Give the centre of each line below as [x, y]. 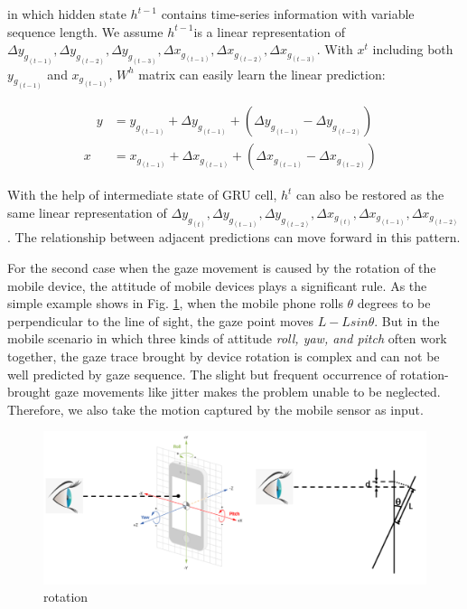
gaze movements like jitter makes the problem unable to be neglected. [248, 392]
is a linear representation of [270, 31]
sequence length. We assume [85, 31]
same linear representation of [87, 212]
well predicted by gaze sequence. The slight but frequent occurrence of [202, 374]
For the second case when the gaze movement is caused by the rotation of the [222, 267]
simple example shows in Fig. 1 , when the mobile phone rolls [175, 303]
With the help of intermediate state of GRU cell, [142, 195]
